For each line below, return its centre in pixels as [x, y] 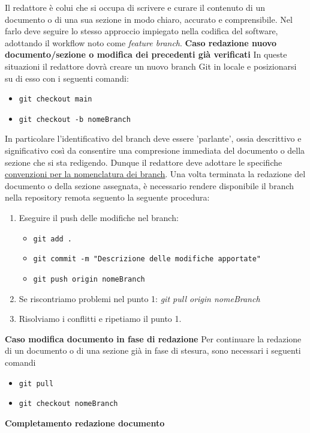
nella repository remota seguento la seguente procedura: [107, 197]
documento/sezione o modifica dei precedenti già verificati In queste [146, 54]
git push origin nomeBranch [89, 279]
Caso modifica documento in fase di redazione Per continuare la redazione [153, 338]
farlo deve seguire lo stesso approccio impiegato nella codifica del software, [142, 31]
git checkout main [55, 99]
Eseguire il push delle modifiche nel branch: [99, 218]
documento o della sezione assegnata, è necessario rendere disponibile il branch [150, 185]
